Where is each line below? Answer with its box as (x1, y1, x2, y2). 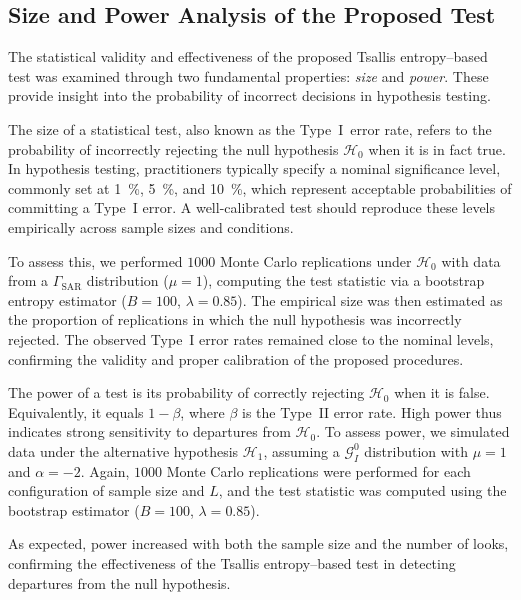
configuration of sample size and (8, 480, 205, 501)
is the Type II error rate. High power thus (241, 401, 502, 422)
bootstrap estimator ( (8, 499, 140, 520)
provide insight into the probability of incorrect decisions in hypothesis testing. (8, 85, 491, 106)
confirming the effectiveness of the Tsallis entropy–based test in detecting (8, 553, 456, 574)
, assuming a (263, 440, 340, 461)
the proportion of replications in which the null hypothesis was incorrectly (8, 309, 462, 330)
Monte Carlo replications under (219, 250, 412, 271)
